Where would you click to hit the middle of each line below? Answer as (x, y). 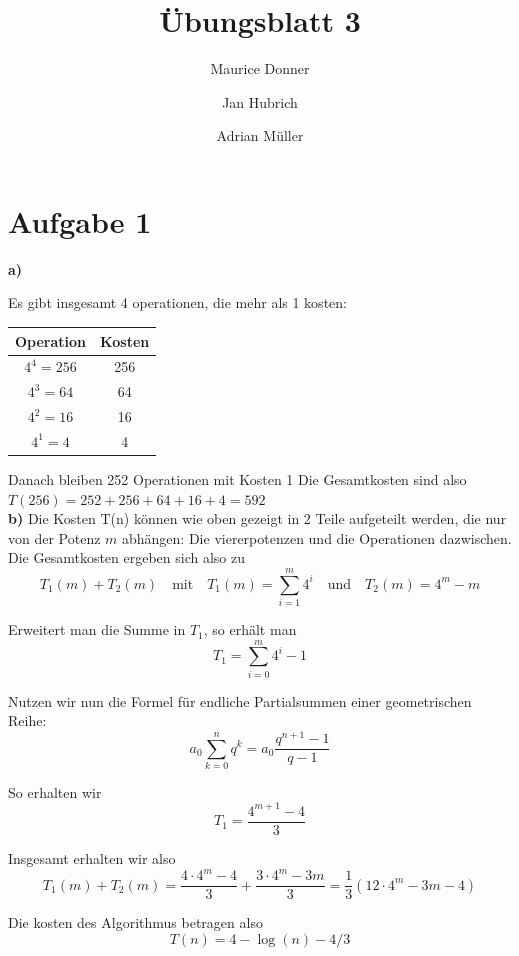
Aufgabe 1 (80, 220)
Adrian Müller (260, 135)
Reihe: (27, 720)
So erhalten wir (55, 791)
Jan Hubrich (260, 101)
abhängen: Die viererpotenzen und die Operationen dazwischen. (317, 537)
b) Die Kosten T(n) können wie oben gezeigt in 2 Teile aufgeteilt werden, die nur (257, 518)
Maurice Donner (260, 68)
